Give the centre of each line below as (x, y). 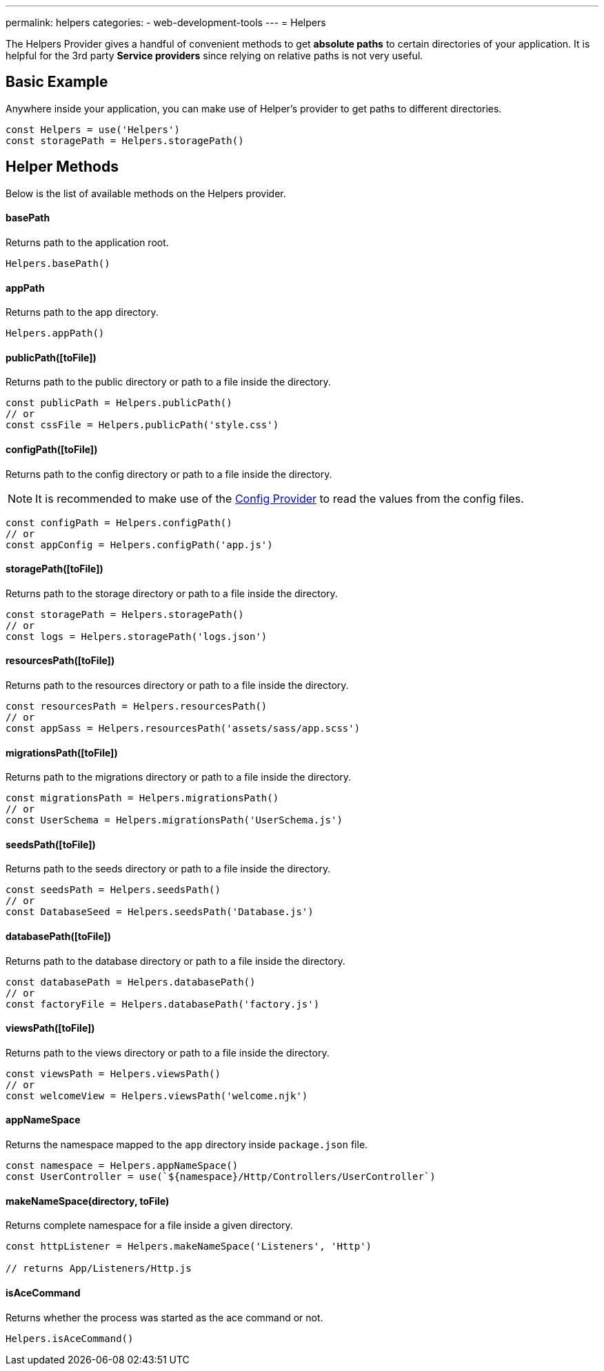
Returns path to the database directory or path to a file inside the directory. (175, 961)
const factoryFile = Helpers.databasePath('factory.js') (163, 1004)
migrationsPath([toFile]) (62, 752)
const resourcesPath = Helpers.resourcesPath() (137, 706)
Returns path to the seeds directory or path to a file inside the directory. (168, 869)
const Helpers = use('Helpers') (93, 129)
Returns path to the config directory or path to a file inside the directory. (169, 474)
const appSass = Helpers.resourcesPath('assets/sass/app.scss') (183, 728)
